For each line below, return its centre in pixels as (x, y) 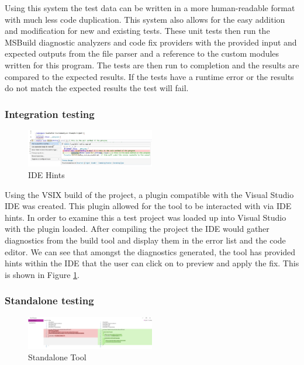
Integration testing (50, 114)
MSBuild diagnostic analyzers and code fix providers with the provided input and (151, 42)
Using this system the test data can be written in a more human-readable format (150, 8)
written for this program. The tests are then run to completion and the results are (152, 65)
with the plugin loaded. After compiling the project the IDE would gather (137, 229)
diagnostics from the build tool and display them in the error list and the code (145, 240)
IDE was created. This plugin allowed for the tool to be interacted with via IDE (148, 206)
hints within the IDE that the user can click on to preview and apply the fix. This (152, 263)
